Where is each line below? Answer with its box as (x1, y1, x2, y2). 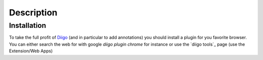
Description (9, 7, 58, 18)
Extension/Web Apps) (9, 48, 53, 54)
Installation (9, 21, 46, 30)
